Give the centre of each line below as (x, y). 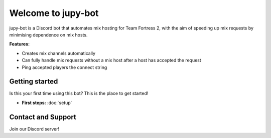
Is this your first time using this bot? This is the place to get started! (79, 93)
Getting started (34, 82)
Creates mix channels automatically (58, 53)
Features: (20, 44)
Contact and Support (43, 117)
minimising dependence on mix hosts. (48, 34)
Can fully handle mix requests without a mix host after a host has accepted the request (112, 60)
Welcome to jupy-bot (54, 13)
